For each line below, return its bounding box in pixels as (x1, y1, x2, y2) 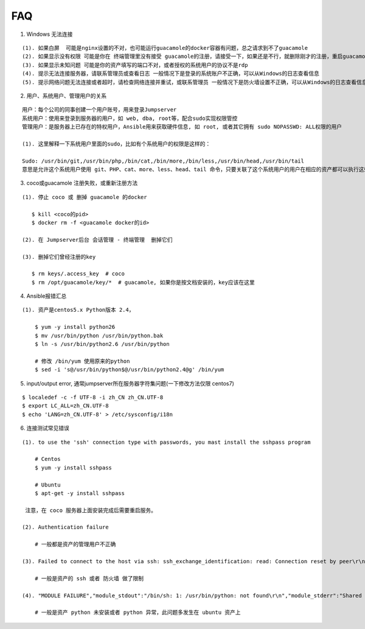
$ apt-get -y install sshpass (34, 490, 125, 496)
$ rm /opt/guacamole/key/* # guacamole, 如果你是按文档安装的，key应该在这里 (31, 279, 255, 286)
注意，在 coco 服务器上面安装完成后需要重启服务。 (25, 507, 156, 514)
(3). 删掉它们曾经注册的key (22, 253, 96, 260)
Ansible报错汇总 (26, 292, 67, 300)
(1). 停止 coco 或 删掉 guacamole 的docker (22, 194, 147, 200)
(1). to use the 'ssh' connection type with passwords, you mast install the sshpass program (22, 438, 311, 446)
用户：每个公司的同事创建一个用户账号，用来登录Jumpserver (22, 107, 177, 113)
